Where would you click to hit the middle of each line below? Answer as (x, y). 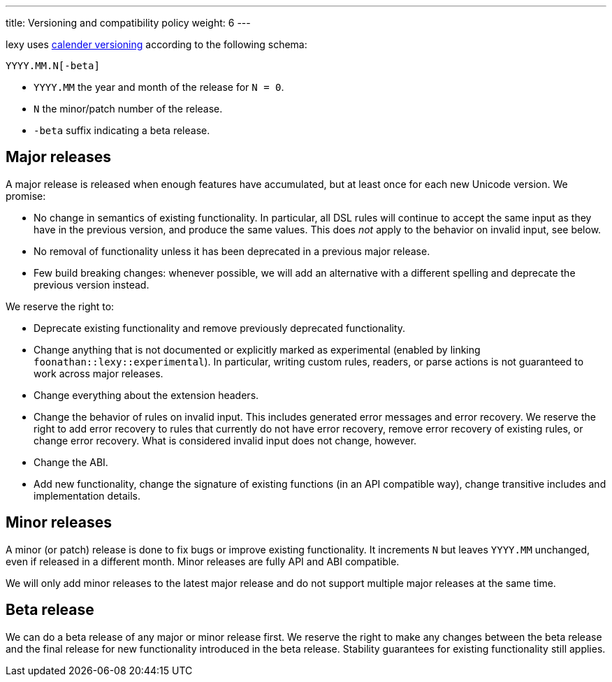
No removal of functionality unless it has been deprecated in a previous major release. (232, 251)
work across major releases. (99, 373)
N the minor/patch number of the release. (128, 109)
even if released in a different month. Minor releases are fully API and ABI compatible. (203, 561)
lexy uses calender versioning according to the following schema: (156, 44)
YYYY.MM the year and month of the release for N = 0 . (159, 87)
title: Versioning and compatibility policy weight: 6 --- (128, 23)
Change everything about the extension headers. (146, 395)
